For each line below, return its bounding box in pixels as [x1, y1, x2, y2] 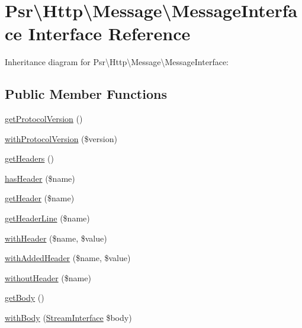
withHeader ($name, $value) [5, 231, 107, 244]
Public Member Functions [5, 85, 167, 103]
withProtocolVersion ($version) [5, 132, 117, 144]
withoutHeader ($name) [5, 271, 91, 284]
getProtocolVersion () [5, 112, 83, 125]
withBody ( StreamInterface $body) [5, 311, 132, 324]
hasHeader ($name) [5, 172, 75, 184]
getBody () [5, 291, 44, 304]
